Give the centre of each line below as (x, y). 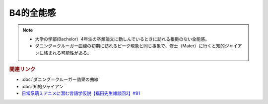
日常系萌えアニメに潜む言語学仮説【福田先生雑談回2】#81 (81, 93)
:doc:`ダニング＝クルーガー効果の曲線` (61, 79)
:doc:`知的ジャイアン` (43, 86)
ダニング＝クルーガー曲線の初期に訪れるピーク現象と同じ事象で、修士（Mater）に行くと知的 (130, 46)
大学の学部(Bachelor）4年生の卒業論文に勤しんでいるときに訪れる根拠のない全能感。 (122, 39)
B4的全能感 (33, 13)
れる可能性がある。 (72, 53)
